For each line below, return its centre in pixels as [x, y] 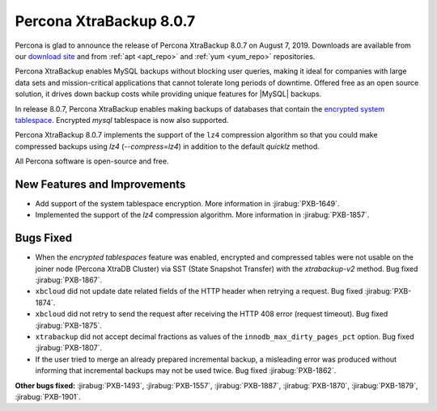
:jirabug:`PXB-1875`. [69, 325]
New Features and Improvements [100, 184]
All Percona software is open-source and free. [92, 161]
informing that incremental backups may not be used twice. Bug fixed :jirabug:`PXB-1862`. [186, 371]
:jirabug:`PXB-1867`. [69, 280]
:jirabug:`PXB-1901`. [48, 396]
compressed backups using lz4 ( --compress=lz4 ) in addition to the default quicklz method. [167, 146]
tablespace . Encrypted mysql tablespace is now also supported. [122, 120]
